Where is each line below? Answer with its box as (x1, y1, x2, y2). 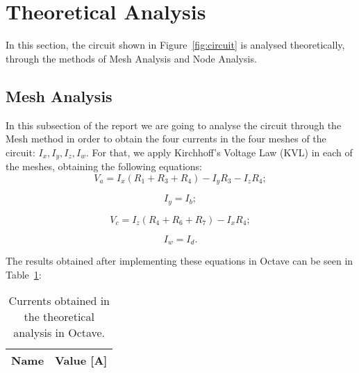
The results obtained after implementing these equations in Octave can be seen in (6, 254, 353, 268)
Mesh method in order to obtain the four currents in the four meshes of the (6, 131, 326, 146)
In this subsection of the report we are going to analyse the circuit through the (6, 117, 342, 132)
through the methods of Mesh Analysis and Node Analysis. (6, 51, 257, 65)
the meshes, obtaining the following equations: (6, 159, 202, 174)
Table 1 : (6, 267, 42, 281)
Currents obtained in (8, 292, 110, 309)
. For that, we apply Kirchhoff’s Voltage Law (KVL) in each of (86, 144, 353, 159)
